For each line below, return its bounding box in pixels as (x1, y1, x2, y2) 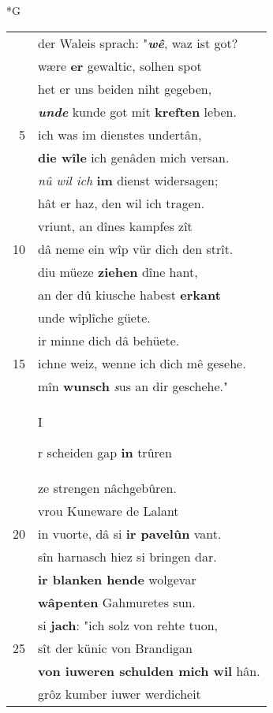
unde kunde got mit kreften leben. (38, 102, 237, 121)
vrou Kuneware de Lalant (38, 501, 179, 520)
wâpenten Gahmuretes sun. (38, 592, 196, 611)
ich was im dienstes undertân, (38, 125, 202, 144)
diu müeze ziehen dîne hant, (38, 262, 198, 281)
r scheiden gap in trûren (38, 442, 172, 461)
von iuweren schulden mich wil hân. (38, 661, 260, 680)
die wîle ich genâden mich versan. (38, 147, 230, 166)
